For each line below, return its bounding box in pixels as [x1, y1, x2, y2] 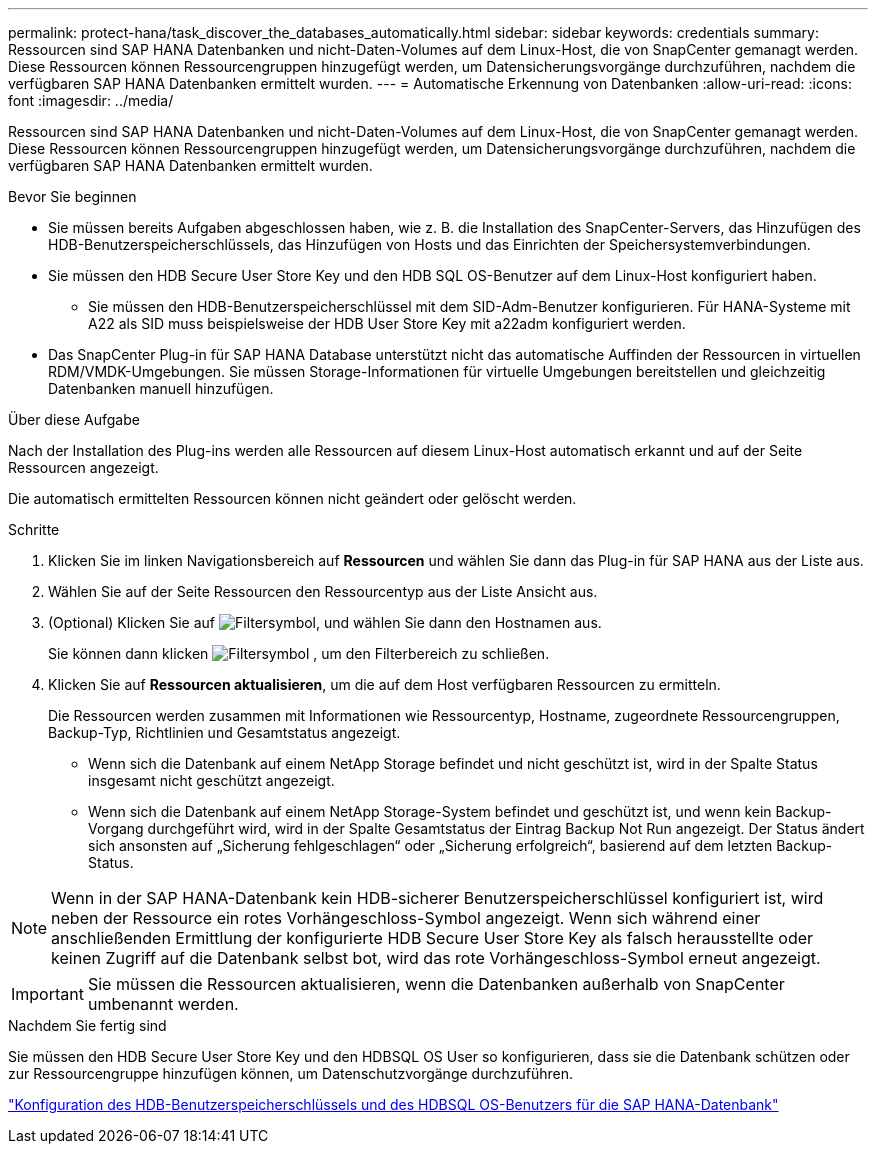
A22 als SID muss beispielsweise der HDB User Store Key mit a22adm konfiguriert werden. [88, 315, 686, 332]
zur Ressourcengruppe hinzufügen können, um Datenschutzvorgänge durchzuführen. [8, 1065, 573, 1082]
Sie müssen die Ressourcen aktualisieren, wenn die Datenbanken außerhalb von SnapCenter [87, 974, 785, 994]
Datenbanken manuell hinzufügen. [48, 380, 274, 397]
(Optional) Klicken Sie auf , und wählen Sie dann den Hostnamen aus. [48, 614, 602, 631]
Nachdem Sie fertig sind [8, 1017, 167, 1034]
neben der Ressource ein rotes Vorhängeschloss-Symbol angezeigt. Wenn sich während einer [51, 908, 761, 928]
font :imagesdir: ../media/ [8, 92, 174, 109]
